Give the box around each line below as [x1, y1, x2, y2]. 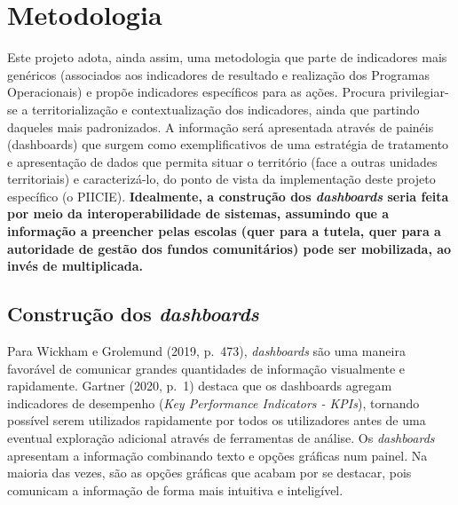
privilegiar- [389, 83, 449, 101]
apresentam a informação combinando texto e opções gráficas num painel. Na [7, 446, 428, 464]
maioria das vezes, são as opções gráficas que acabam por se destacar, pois [7, 463, 412, 482]
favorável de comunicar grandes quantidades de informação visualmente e [7, 359, 405, 377]
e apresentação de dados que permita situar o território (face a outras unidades [7, 152, 438, 170]
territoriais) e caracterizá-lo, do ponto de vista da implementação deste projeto [7, 170, 436, 188]
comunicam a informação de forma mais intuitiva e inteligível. [7, 480, 343, 499]
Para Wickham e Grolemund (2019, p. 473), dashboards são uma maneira [7, 342, 406, 360]
